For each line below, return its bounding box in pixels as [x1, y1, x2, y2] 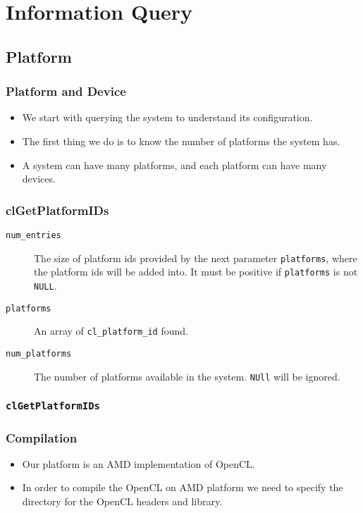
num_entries [6, 230, 61, 240]
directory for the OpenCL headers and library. [22, 494, 223, 509]
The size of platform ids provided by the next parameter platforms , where [34, 250, 357, 265]
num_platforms [6, 348, 72, 359]
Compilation [6, 428, 78, 446]
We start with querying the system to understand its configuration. [22, 110, 313, 125]
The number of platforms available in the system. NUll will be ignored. [34, 369, 340, 383]
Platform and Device [6, 82, 126, 100]
